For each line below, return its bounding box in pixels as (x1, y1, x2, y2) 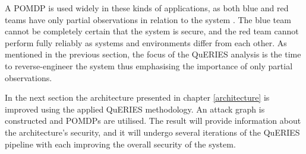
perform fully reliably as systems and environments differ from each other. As (5, 36, 287, 49)
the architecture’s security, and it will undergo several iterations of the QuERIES (5, 126, 300, 138)
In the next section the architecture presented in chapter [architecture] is (5, 91, 270, 104)
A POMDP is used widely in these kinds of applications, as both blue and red (5, 2, 289, 14)
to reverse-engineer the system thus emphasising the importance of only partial (5, 59, 293, 72)
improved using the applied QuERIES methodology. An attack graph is (5, 102, 265, 115)
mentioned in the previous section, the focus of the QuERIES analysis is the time (5, 48, 301, 60)
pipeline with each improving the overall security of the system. (5, 137, 236, 150)
